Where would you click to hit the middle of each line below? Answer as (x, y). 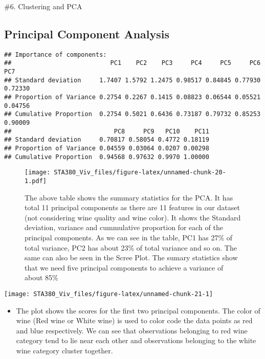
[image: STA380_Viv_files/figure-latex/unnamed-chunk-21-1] (109, 294)
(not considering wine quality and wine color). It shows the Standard (133, 217)
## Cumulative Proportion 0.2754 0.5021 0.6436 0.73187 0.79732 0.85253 (132, 114)
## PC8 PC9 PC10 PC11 (107, 131)
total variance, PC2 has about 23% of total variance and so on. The (131, 247)
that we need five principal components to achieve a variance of (124, 267)
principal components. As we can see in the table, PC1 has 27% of (129, 238)
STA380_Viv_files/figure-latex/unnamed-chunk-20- (140, 173)
